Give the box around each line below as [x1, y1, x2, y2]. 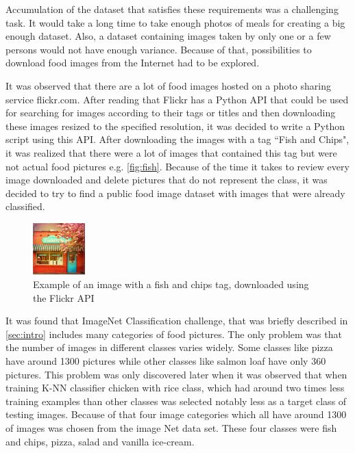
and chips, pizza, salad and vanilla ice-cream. [5, 434, 195, 448]
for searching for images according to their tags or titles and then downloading [5, 105, 336, 120]
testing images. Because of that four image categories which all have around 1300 [5, 407, 347, 422]
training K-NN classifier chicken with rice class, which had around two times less [5, 380, 345, 395]
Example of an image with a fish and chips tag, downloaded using [33, 277, 309, 292]
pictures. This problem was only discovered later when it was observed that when [5, 367, 347, 381]
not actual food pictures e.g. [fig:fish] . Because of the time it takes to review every [5, 159, 350, 173]
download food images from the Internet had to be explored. [5, 55, 260, 70]
